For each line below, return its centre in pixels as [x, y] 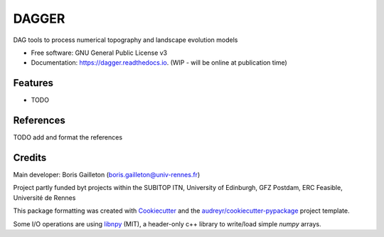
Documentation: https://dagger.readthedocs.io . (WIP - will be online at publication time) [159, 63]
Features [33, 83]
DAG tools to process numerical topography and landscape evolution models [126, 40]
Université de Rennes [44, 197]
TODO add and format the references [68, 137]
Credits [30, 158]
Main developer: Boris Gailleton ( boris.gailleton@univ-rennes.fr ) [107, 175]
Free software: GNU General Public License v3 [99, 53]
